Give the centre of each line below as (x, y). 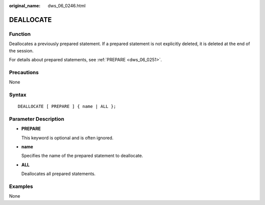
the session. (21, 51)
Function (20, 34)
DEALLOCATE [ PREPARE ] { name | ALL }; (67, 106)
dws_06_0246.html (67, 6)
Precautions (24, 72)
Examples (21, 186)
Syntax (18, 95)
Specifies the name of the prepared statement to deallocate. (82, 156)
